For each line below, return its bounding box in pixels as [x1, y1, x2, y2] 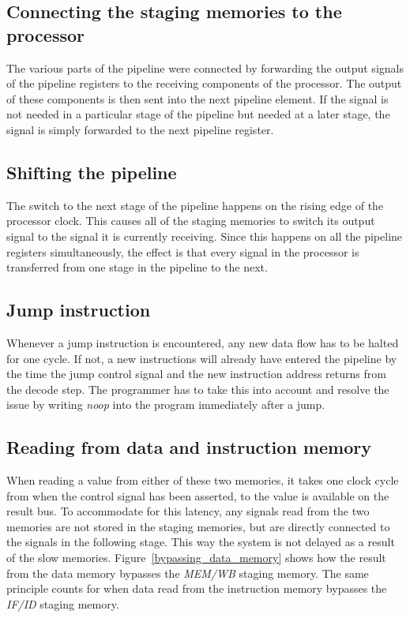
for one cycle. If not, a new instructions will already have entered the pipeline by [6, 350, 397, 366]
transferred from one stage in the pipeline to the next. [6, 259, 268, 275]
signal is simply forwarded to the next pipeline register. [6, 121, 274, 137]
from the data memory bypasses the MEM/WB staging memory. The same [6, 564, 369, 581]
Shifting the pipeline [6, 159, 177, 184]
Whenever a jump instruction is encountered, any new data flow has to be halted [6, 334, 399, 350]
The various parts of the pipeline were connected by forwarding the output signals [6, 59, 404, 76]
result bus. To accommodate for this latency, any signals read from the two [6, 503, 370, 519]
